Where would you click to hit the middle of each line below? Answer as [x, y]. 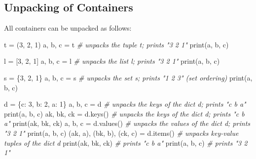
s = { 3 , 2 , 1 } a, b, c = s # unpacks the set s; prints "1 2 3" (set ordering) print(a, [128, 77]
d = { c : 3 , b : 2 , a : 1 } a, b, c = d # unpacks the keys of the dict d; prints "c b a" [125, 104]
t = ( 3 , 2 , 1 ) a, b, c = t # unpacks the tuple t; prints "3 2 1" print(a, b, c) [116, 44]
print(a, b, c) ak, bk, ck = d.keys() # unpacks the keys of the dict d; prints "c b [124, 113]
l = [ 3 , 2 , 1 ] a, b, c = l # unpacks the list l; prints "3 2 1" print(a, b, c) [112, 61]
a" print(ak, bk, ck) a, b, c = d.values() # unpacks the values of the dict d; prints [127, 123]
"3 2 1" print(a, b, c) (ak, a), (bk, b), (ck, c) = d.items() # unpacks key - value [121, 133]
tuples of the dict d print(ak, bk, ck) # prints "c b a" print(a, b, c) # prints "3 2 [126, 142]
